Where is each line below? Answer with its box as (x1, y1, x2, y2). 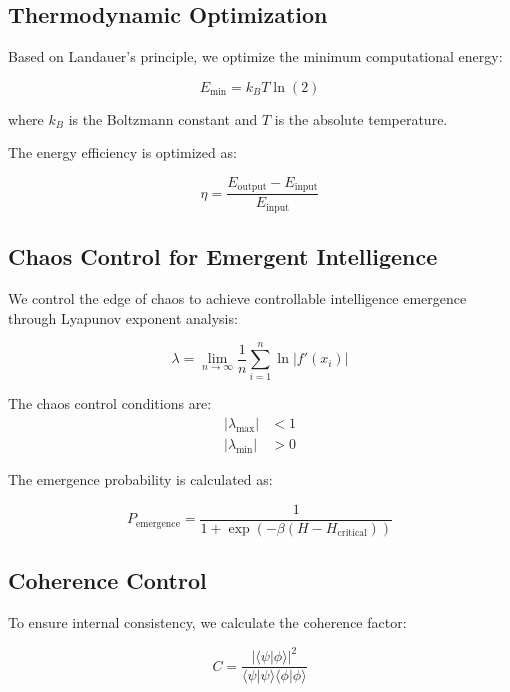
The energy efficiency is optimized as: (8, 142, 237, 163)
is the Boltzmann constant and (68, 108, 258, 129)
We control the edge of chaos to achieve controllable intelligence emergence (8, 288, 467, 309)
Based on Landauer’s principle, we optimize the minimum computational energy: (8, 46, 503, 67)
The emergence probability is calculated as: (8, 469, 273, 490)
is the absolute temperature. (274, 108, 448, 129)
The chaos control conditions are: (8, 393, 212, 414)
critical (337, 528, 367, 539)
